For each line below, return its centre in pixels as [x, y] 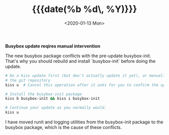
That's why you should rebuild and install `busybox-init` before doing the [80, 61]
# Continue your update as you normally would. [56, 108]
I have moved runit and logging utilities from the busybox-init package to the [84, 122]
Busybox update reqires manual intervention [53, 46]
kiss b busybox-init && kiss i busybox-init [53, 99]
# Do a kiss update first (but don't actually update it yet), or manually [86, 76]
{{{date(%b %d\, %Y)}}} [84, 9]
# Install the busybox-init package [44, 94]
